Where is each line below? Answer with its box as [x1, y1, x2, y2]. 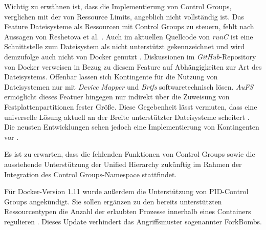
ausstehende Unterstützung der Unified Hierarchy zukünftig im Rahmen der [4, 158, 242, 169]
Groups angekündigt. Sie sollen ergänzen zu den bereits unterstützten [4, 196, 222, 206]
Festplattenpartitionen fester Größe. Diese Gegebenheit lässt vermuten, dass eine [4, 101, 257, 112]
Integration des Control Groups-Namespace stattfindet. [4, 169, 177, 179]
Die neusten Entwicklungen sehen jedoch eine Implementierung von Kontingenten [4, 121, 259, 132]
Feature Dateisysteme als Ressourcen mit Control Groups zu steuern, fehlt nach [4, 21, 254, 32]
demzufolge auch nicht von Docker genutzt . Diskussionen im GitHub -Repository [4, 51, 256, 61]
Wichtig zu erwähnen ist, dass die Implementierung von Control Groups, [4, 1, 232, 11]
